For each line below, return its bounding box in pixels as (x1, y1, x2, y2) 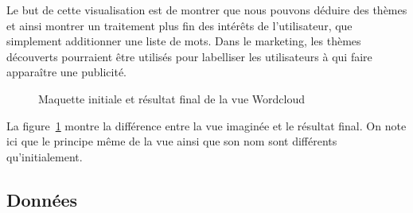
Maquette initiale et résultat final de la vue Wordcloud (38, 90, 306, 106)
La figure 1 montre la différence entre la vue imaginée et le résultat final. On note (6, 117, 407, 134)
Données (6, 187, 78, 211)
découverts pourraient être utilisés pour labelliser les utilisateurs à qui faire (6, 48, 372, 64)
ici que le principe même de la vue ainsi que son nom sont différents (6, 133, 337, 149)
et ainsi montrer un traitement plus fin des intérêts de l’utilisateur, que (6, 17, 353, 33)
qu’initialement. (6, 148, 83, 165)
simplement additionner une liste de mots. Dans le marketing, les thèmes (6, 33, 361, 49)
